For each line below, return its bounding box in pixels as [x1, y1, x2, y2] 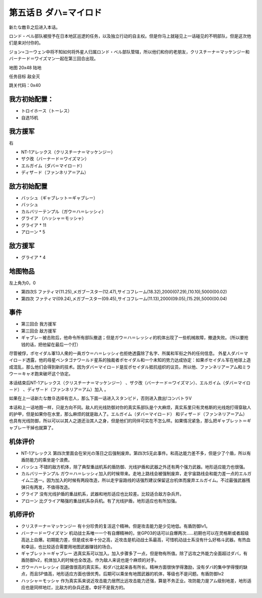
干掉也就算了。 [26, 425, 56, 430]
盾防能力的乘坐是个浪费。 [21, 457, 72, 463]
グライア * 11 [21, 222, 47, 228]
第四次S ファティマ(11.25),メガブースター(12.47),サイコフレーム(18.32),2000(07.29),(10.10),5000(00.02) [21, 289, 228, 295]
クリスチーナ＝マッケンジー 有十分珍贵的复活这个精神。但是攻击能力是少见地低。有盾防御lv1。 [21, 523, 211, 529]
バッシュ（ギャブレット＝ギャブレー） [21, 195, 98, 201]
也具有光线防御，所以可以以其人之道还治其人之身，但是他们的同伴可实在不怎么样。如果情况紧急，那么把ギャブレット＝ [9, 418, 247, 424]
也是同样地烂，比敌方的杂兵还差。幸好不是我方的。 [25, 584, 128, 590]
